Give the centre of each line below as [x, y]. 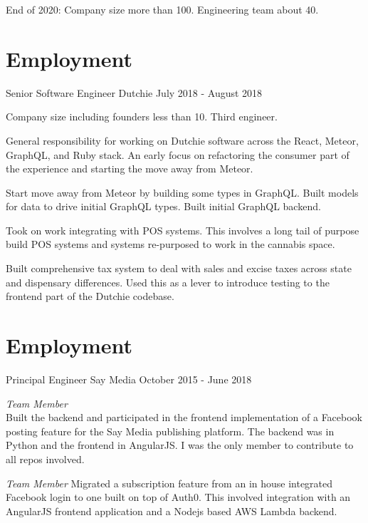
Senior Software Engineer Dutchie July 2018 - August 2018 [134, 92]
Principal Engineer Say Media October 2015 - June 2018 [129, 379]
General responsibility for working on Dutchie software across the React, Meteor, [182, 140]
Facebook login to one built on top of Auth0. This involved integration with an [178, 497]
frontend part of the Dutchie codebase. [90, 296]
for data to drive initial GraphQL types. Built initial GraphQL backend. [163, 206]
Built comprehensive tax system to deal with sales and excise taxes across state [179, 268]
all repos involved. [45, 459]
